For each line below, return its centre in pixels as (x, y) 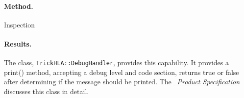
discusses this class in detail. (47, 91)
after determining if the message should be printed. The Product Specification (122, 82)
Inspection (20, 24)
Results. (18, 43)
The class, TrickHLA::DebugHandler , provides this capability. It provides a (116, 62)
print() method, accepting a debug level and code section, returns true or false (122, 72)
